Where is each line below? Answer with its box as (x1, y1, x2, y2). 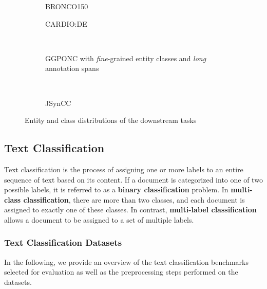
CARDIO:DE (45, 18, 87, 29)
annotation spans (45, 63, 99, 74)
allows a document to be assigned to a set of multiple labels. (4, 214, 194, 225)
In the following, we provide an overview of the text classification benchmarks (4, 256, 249, 267)
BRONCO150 (45, 1, 88, 11)
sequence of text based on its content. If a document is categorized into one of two (4, 174, 263, 185)
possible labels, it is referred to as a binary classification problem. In (4, 184, 228, 195)
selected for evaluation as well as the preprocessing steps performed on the (4, 266, 238, 277)
